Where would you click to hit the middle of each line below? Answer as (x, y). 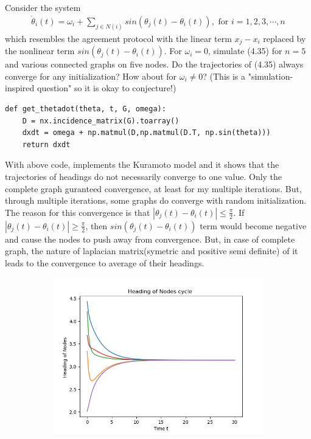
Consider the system (43, 7)
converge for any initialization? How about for (91, 76)
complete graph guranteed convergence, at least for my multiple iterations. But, (153, 188)
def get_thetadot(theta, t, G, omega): (86, 109)
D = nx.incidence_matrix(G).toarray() (101, 121)
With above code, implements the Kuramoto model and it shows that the (142, 164)
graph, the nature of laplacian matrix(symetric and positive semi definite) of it (152, 251)
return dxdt (46, 144)
